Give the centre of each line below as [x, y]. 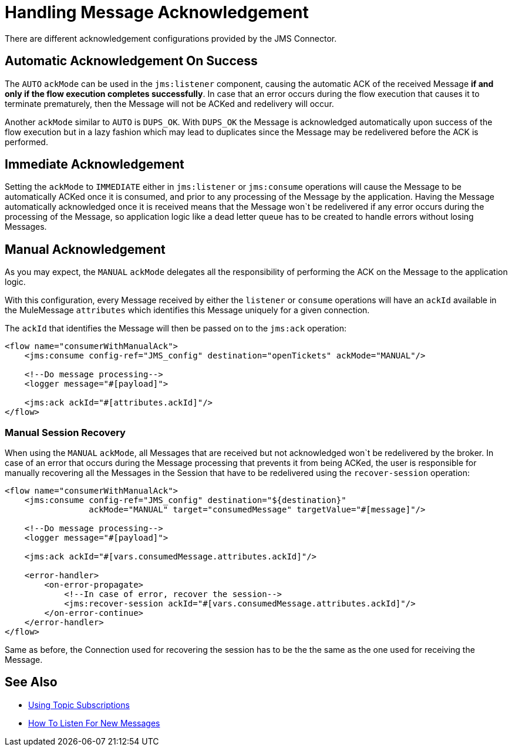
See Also [31, 682]
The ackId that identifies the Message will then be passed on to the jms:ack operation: [176, 328]
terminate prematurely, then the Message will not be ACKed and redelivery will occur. [169, 103]
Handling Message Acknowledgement [157, 12]
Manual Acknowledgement [85, 249]
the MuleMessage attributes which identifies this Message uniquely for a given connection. [187, 310]
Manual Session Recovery [65, 432]
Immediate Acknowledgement [95, 165]
